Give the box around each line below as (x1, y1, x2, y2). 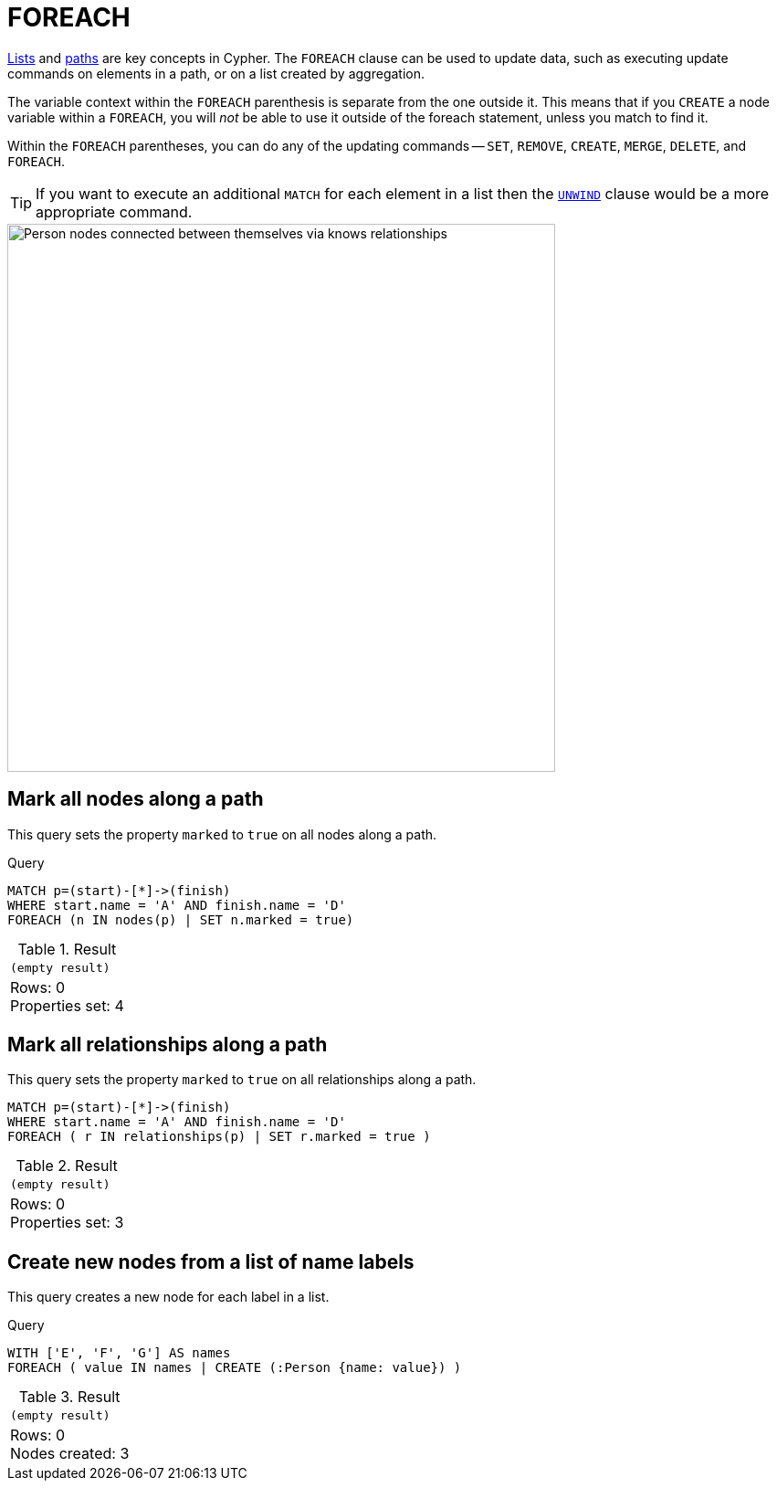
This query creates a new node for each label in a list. (7, 1289, 330, 1305)
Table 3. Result (18, 1388, 121, 1407)
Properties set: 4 (10, 996, 124, 1015)
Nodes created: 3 (10, 1444, 130, 1463)
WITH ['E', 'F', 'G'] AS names (7, 1346, 231, 1361)
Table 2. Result (16, 1156, 118, 1176)
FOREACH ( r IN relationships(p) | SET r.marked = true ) (7, 1129, 431, 1145)
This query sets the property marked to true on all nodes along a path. (7, 826, 437, 842)
